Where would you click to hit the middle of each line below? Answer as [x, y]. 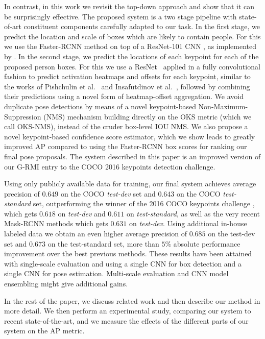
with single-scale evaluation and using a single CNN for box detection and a [123, 263]
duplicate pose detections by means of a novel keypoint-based [100, 106]
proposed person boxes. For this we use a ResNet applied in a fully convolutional [132, 66]
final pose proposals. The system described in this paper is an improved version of [132, 156]
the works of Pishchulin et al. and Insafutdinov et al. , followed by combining [127, 86]
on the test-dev [232, 234]
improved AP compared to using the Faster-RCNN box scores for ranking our [126, 146]
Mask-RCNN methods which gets [56, 223]
